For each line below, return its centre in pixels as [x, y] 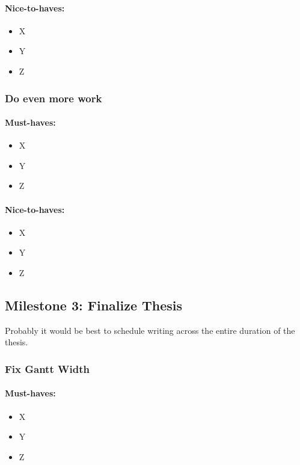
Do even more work [54, 98]
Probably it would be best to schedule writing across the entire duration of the [150, 330]
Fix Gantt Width [47, 368]
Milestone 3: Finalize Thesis [94, 305]
